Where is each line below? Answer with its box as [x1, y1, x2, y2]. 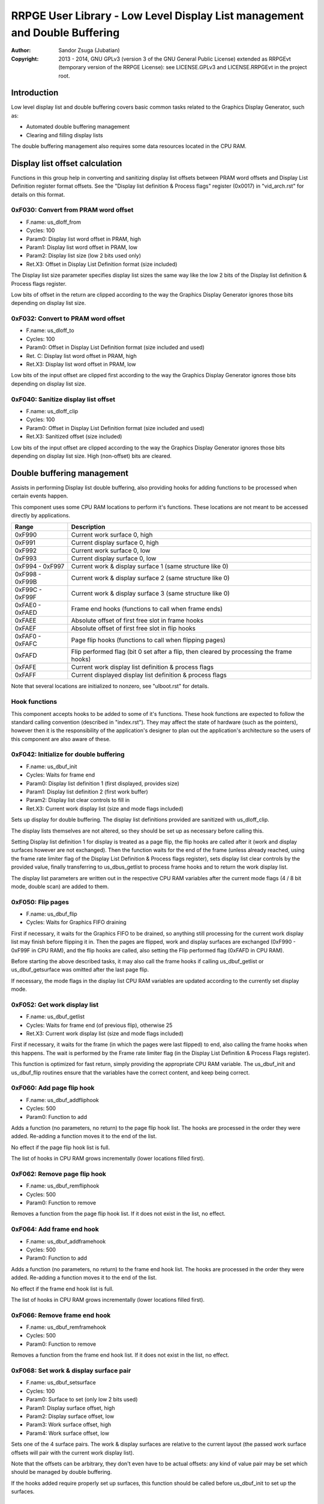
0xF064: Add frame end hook [11, 1225, 99, 1233]
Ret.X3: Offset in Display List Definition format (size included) [26, 260, 178, 268]
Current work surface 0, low [71, 546, 151, 555]
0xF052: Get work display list [11, 1000, 99, 1009]
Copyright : [11, 55, 39, 63]
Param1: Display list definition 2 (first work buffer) [26, 788, 148, 795]
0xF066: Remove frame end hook [11, 1311, 111, 1319]
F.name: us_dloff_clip [26, 407, 79, 415]
